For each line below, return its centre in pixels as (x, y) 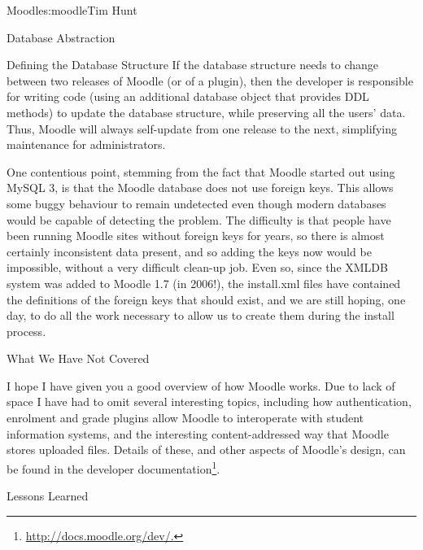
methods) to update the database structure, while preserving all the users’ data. (206, 112)
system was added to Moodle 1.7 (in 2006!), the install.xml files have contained (204, 283)
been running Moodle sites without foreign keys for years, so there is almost (196, 236)
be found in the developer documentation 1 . (113, 467)
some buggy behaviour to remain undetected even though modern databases (196, 203)
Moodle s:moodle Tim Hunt (72, 10)
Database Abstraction (61, 37)
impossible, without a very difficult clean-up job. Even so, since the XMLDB (197, 267)
